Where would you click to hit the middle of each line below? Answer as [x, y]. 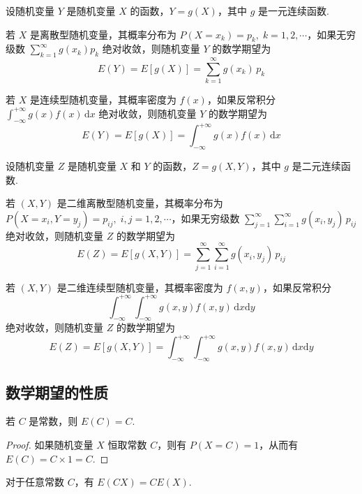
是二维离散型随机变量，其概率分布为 [140, 203]
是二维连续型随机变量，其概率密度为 [140, 287]
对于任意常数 [35, 482]
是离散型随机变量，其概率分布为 [103, 34]
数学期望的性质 [57, 392]
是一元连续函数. [293, 10]
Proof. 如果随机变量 [50, 445]
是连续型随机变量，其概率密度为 [103, 100]
